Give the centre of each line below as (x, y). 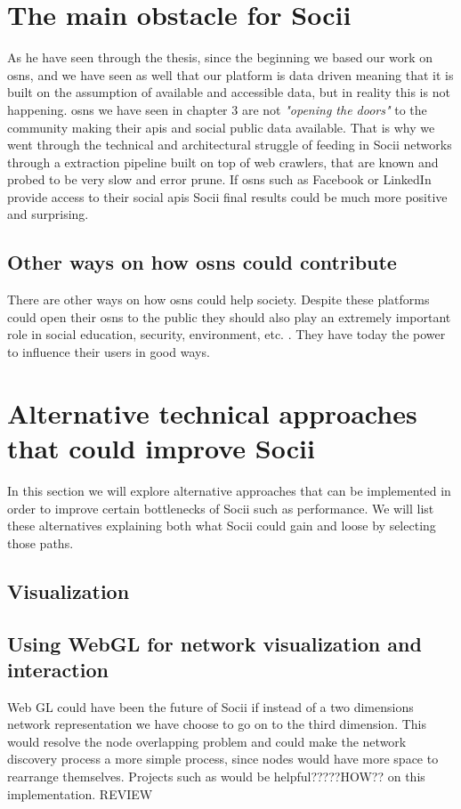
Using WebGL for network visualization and (214, 643)
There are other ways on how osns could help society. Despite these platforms (218, 299)
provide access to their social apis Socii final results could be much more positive (227, 196)
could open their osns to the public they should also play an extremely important (229, 316)
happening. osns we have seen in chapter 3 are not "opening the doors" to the (217, 109)
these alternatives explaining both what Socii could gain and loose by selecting (222, 526)
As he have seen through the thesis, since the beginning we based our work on (220, 57)
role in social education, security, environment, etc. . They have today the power (226, 334)
